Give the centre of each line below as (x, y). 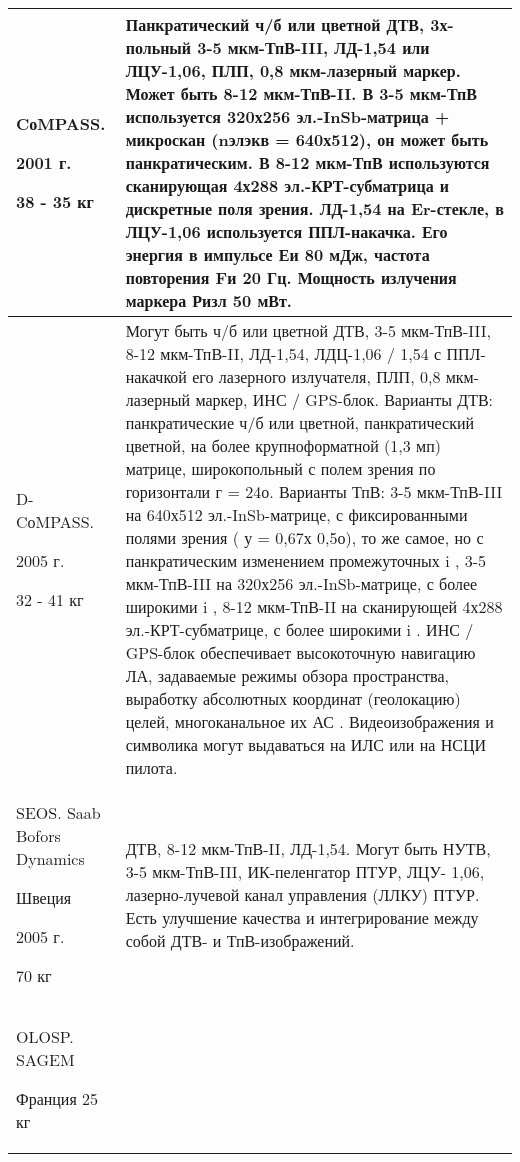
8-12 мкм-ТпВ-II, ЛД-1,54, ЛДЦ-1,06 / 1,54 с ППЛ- (305, 353)
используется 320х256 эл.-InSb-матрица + (287, 116)
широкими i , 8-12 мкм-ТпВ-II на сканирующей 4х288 (314, 606)
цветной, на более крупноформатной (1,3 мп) (283, 445)
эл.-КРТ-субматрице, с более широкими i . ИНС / (299, 629)
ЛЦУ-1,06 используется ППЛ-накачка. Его (286, 231)
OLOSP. (45, 1036)
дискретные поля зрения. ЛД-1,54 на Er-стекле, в (314, 208)
